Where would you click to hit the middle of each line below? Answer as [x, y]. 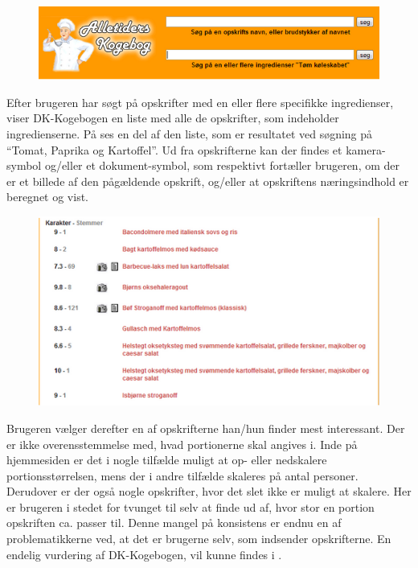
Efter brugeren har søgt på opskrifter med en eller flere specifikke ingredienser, [200, 102]
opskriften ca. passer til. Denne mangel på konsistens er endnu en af [174, 523]
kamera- [366, 149]
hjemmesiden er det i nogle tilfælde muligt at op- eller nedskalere [167, 460]
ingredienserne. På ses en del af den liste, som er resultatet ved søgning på [190, 134]
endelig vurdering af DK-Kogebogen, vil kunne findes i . [144, 554]
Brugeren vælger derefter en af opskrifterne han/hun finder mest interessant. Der [206, 428]
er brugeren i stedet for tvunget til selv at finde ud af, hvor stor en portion [191, 506]
